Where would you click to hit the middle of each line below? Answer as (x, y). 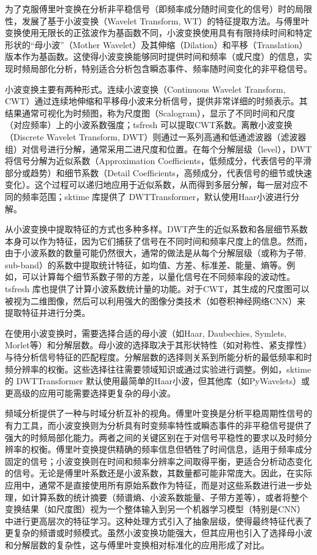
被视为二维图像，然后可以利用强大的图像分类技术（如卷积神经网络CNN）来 (155, 300)
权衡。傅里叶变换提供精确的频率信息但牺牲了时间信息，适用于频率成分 (171, 449)
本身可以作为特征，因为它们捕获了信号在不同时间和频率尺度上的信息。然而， (158, 241)
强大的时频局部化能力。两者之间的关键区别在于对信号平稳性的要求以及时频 (154, 437)
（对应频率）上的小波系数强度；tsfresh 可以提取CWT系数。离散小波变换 (149, 125)
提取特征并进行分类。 (48, 313)
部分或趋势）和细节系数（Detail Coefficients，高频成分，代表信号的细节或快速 (158, 172)
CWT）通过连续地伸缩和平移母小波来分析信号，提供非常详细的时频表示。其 (156, 101)
